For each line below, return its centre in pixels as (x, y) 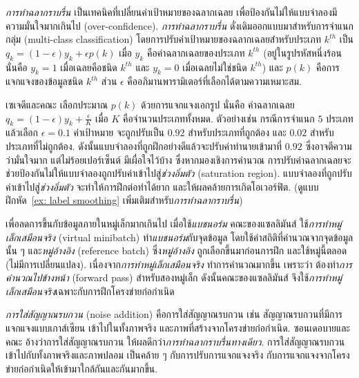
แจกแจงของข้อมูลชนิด (45, 81)
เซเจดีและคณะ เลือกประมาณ (57, 104)
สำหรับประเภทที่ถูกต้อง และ (237, 132)
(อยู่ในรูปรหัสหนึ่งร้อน (302, 52)
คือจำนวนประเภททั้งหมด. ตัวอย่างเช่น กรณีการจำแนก (219, 118)
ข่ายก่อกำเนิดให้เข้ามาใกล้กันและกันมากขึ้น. (82, 368)
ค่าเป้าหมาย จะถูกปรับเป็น (119, 132)
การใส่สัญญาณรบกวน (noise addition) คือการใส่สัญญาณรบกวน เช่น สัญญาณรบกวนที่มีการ (174, 314)
